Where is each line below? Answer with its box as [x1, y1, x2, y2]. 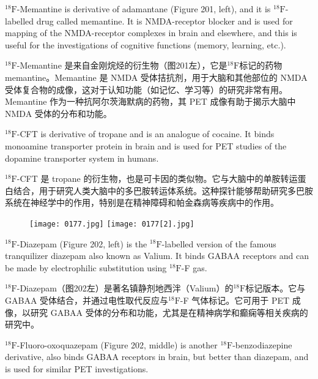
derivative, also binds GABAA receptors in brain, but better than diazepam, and [5, 350, 309, 363]
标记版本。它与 [245, 282, 306, 295]
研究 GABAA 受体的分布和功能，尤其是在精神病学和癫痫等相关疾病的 [30, 306, 308, 318]
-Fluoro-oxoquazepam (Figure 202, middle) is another [17, 338, 218, 351]
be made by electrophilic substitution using [5, 261, 167, 274]
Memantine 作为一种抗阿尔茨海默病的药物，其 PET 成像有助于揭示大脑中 [5, 95, 296, 108]
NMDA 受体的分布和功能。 [5, 107, 112, 119]
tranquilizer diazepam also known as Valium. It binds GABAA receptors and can [5, 249, 309, 262]
